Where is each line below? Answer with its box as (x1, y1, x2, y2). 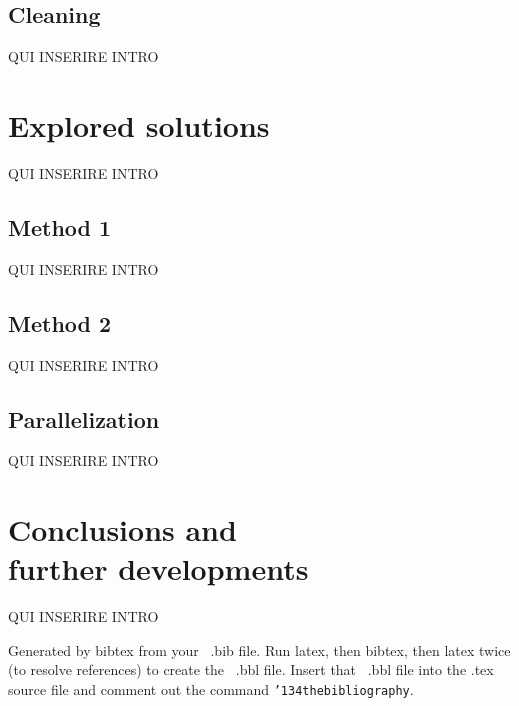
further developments (8, 548, 309, 589)
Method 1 (8, 211, 112, 242)
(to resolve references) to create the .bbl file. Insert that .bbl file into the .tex (8, 659, 494, 680)
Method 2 (8, 307, 112, 338)
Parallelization (8, 403, 160, 434)
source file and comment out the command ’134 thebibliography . (8, 679, 414, 699)
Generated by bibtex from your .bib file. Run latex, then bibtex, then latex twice (8, 639, 511, 660)
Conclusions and (8, 509, 237, 550)
